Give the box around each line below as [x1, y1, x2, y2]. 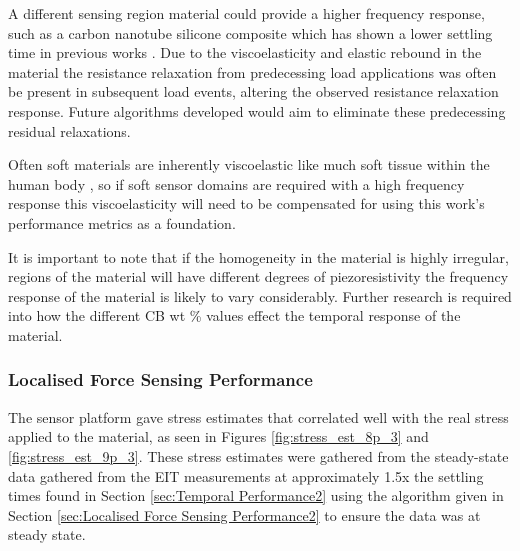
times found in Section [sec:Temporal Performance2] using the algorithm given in [8, 485, 504, 506]
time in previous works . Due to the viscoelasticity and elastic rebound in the [8, 42, 482, 63]
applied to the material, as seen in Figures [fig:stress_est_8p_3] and [8, 426, 429, 447]
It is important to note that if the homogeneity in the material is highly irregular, [8, 246, 509, 267]
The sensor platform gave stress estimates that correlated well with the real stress [8, 406, 509, 427]
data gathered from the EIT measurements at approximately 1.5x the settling [8, 465, 484, 486]
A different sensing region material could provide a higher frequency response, [8, 3, 485, 23]
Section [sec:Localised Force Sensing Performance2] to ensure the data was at [8, 504, 481, 525]
